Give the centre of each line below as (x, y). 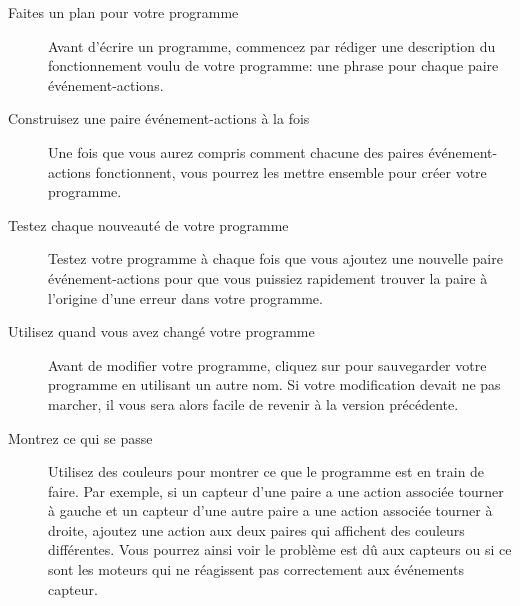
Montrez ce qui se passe (80, 437)
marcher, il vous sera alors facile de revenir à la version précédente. (253, 403)
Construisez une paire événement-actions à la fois (159, 118)
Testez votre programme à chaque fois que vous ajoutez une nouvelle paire (275, 258)
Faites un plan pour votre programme (123, 12)
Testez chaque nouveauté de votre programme (148, 224)
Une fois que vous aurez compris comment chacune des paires (236, 151)
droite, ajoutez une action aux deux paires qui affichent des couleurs (256, 529)
